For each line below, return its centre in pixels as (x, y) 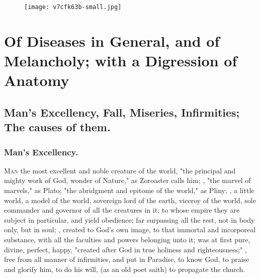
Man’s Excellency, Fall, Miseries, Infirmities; (122, 112)
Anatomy (37, 80)
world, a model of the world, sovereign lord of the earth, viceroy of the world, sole (130, 200)
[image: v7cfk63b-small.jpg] (73, 7)
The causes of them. (57, 127)
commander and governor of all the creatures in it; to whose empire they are (122, 210)
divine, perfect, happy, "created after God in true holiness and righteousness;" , (125, 249)
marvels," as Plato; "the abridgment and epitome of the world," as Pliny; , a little (129, 190)
